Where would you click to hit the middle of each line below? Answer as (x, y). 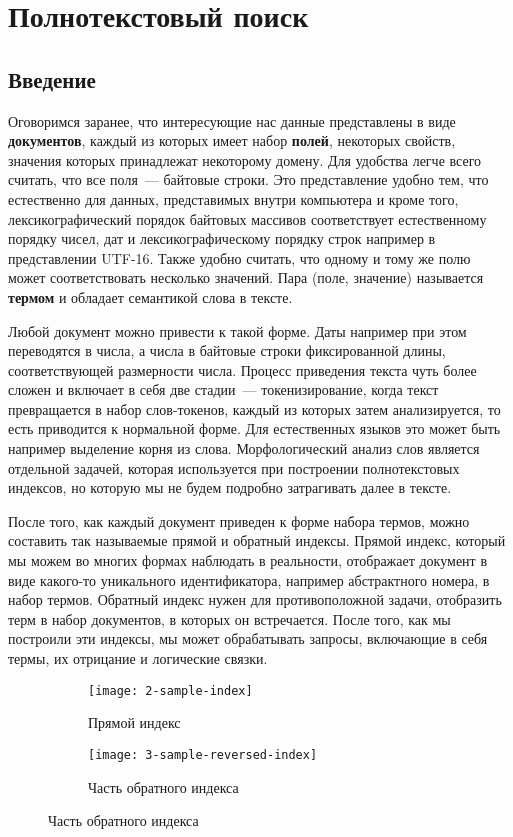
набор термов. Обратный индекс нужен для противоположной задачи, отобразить (255, 599)
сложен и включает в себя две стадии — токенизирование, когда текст (223, 389)
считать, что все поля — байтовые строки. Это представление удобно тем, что (248, 179)
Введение (52, 78)
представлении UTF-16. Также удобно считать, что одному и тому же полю (239, 257)
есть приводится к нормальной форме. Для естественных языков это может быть (254, 428)
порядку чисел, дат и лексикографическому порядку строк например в (222, 238)
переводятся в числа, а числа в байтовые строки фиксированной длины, (227, 350)
